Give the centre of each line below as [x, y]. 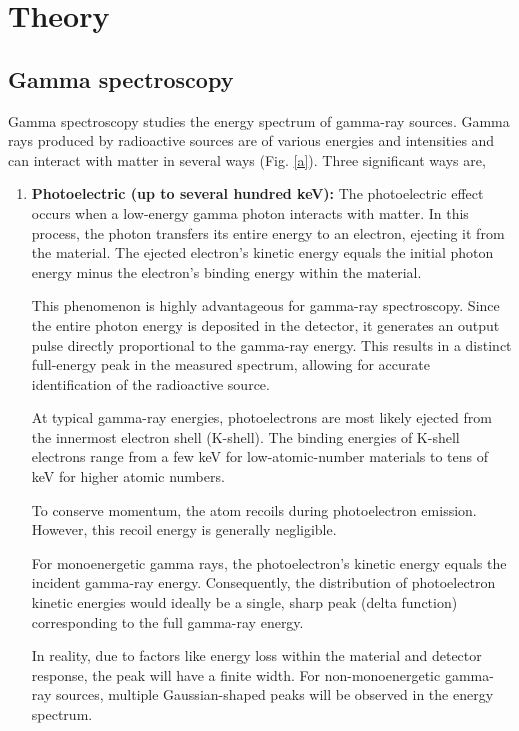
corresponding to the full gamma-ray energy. [167, 621]
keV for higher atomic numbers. [128, 476]
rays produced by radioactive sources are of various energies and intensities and [251, 140]
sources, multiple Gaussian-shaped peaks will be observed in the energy [274, 694]
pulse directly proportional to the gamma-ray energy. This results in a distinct [271, 344]
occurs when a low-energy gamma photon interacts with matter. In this [250, 212]
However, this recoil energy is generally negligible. [184, 529]
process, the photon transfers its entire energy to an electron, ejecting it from [268, 232]
